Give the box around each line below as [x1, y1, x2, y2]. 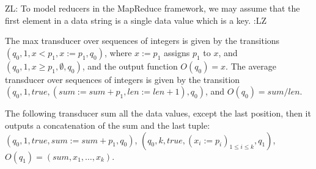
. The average [226, 59, 276, 72]
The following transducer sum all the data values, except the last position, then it [5, 107, 311, 120]
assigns [163, 46, 190, 59]
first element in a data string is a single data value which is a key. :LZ [5, 13, 267, 26]
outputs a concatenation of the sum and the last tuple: [5, 118, 210, 131]
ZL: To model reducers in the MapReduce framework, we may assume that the [5, 2, 300, 14]
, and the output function [82, 59, 178, 72]
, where [104, 46, 132, 59]
